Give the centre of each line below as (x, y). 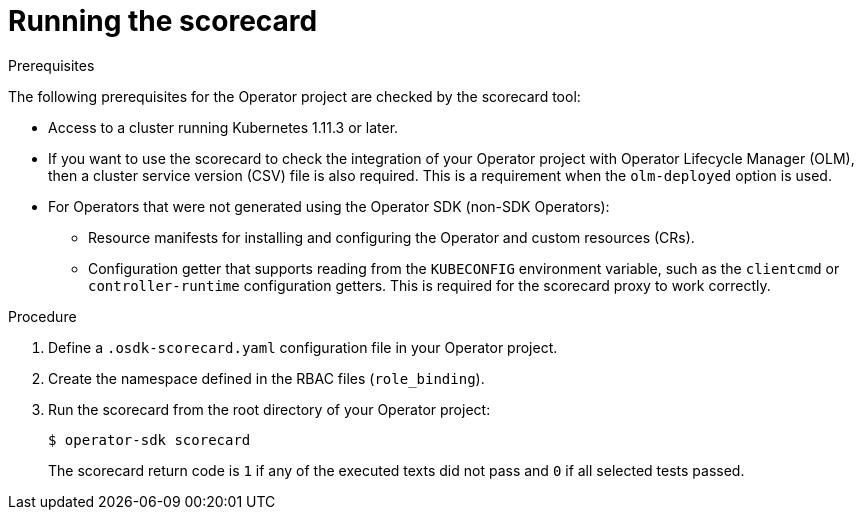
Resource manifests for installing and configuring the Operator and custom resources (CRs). (391, 237)
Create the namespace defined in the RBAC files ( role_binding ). (266, 378)
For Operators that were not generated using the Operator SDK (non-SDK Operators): (329, 206)
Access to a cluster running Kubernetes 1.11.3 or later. (223, 127)
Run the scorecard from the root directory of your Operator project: (269, 409)
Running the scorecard (163, 21)
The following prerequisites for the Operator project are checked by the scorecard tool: (294, 96)
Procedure (42, 316)
